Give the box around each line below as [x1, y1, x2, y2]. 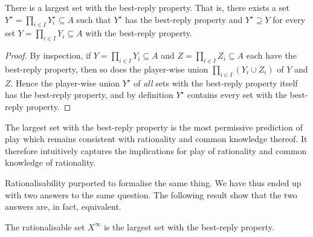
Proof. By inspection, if [5, 49, 91, 62]
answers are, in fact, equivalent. [5, 200, 121, 213]
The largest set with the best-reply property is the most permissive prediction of [5, 120, 303, 133]
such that [76, 13, 111, 25]
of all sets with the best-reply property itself [134, 76, 298, 89]
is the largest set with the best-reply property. [103, 220, 274, 233]
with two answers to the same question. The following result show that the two [5, 188, 297, 201]
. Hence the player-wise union [10, 76, 120, 89]
